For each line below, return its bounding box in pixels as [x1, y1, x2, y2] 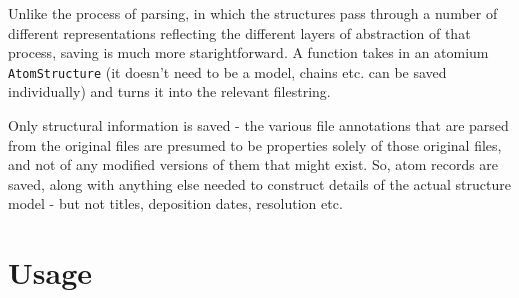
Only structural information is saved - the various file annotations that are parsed [8, 115, 509, 136]
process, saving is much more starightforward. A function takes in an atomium [8, 42, 489, 63]
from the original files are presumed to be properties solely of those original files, [8, 134, 502, 155]
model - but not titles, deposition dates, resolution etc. [8, 193, 343, 214]
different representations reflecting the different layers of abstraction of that [8, 22, 471, 43]
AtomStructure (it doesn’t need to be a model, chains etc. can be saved [8, 61, 447, 82]
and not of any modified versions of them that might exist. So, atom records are [8, 154, 499, 175]
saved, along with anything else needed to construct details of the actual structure [8, 173, 511, 194]
